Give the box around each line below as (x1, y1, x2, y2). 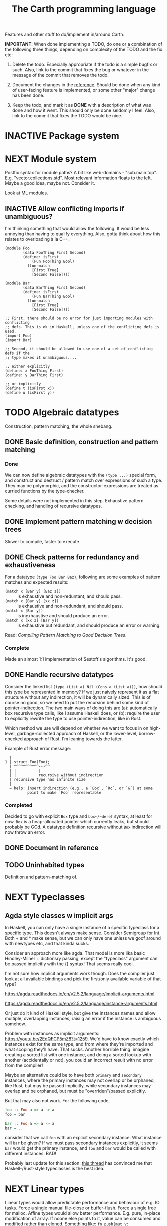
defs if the (5, 351, 30, 356)
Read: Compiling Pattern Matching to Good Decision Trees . (5, 632, 127, 638)
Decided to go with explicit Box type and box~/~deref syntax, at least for (5, 813, 153, 819)
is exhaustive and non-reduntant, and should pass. (17, 593, 122, 599)
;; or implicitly (5, 381, 41, 387)
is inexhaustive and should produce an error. (17, 613, 109, 619)
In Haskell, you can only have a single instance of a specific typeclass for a (5, 924, 160, 930)
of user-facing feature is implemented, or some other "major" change (12, 87, 156, 93)
